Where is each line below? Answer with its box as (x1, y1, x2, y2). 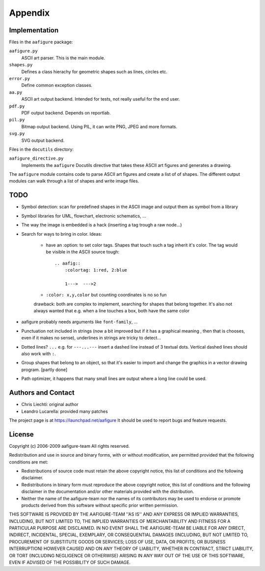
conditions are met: (9, 459, 49, 465)
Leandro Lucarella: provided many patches (21, 408, 108, 414)
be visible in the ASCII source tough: (46, 249, 120, 255)
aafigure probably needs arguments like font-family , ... (21, 319, 138, 325)
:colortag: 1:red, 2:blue (64, 268, 128, 273)
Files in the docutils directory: (9, 146, 74, 152)
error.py (9, 76, 30, 82)
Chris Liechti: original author (21, 402, 79, 408)
